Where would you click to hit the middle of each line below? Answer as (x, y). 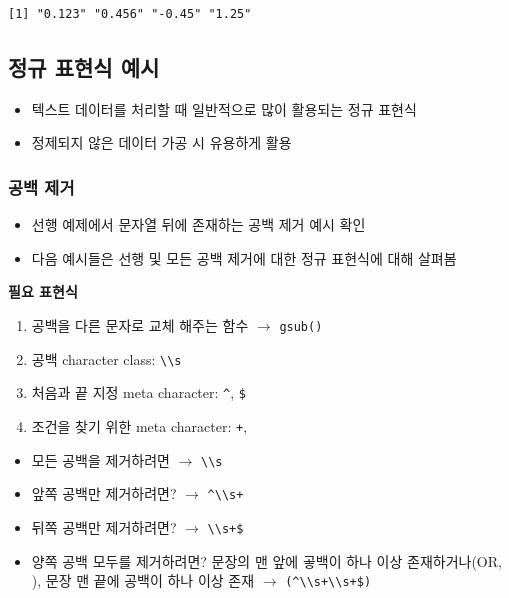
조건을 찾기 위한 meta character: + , (139, 425)
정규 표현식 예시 (84, 66)
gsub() (301, 326)
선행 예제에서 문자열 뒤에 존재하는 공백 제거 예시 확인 (198, 224)
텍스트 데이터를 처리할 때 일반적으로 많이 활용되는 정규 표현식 (224, 108)
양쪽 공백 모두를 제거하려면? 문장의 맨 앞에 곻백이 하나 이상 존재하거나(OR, (266, 560)
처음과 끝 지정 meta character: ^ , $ (138, 392)
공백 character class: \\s (106, 358)
